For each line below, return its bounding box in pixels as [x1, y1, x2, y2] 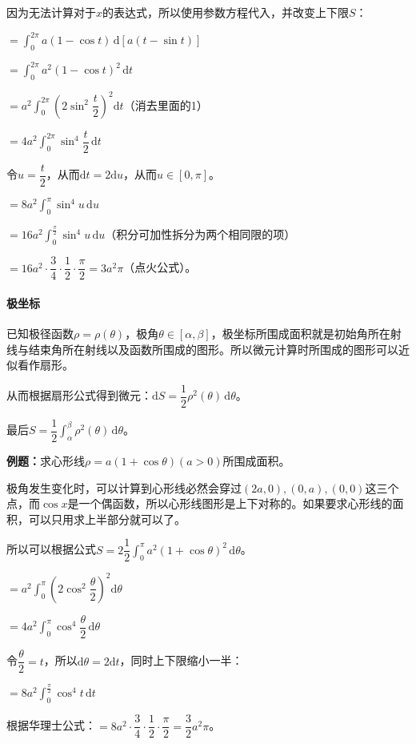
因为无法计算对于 [6, 4, 96, 20]
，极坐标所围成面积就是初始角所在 [210, 325, 390, 342]
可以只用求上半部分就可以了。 [28, 510, 186, 527]
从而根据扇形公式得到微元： [6, 387, 152, 404]
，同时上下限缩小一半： [119, 652, 243, 669]
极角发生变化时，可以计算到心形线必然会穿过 [6, 479, 242, 496]
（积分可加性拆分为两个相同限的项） [105, 226, 296, 243]
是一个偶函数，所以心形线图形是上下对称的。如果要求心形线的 [67, 495, 393, 512]
